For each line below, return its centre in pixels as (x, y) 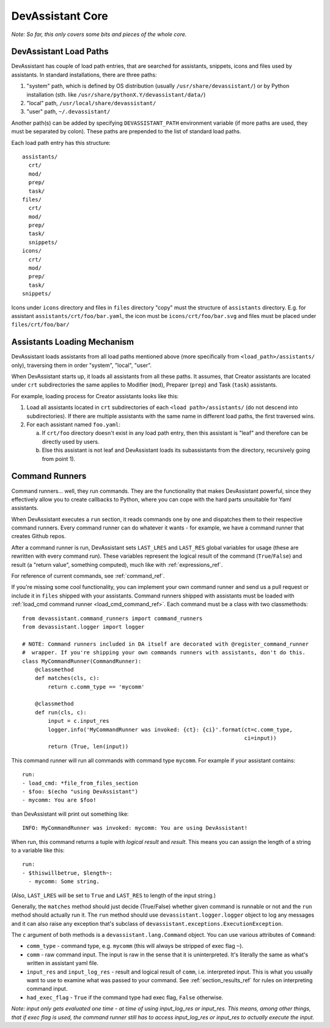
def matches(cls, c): (67, 678)
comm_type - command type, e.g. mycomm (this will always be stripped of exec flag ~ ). (135, 946)
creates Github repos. (39, 536)
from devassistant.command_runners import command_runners (112, 618)
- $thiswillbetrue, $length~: (68, 873)
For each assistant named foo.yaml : (73, 424)
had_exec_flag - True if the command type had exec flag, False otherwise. (125, 997)
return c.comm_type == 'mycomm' (96, 687)
